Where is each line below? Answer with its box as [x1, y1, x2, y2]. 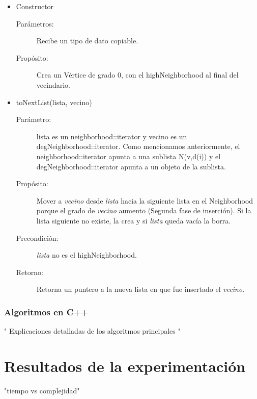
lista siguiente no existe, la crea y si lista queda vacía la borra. [36, 215, 231, 226]
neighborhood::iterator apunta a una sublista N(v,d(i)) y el [36, 151, 221, 161]
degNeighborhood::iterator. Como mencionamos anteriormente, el [36, 141, 240, 152]
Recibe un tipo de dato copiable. [36, 35, 138, 46]
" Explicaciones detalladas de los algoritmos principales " [4, 326, 181, 336]
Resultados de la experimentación [4, 355, 246, 376]
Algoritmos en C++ [4, 305, 89, 318]
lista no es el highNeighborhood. [36, 250, 137, 260]
